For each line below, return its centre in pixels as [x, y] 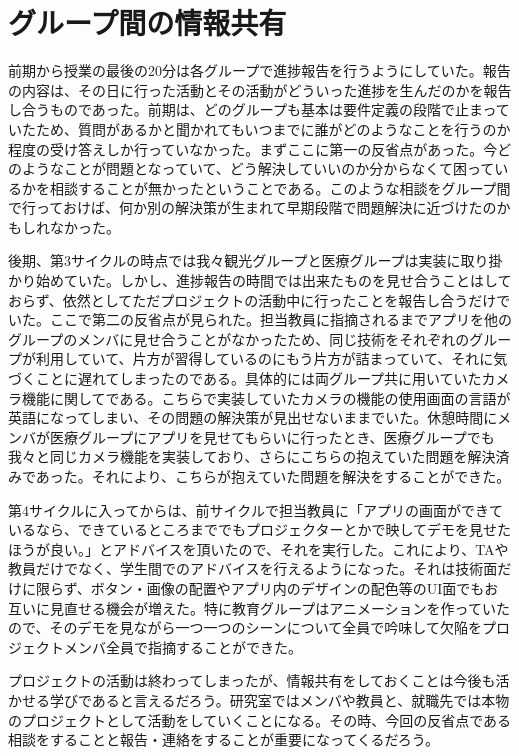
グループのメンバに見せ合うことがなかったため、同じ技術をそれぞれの [239, 338]
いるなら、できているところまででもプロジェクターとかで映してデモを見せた [260, 529]
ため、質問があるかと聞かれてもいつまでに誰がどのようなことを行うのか [273, 128]
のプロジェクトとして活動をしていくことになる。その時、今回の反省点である [260, 719]
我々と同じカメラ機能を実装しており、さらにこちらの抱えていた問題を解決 [252, 456]
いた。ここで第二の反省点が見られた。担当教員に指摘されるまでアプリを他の [260, 319]
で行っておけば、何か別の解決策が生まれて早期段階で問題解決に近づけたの [252, 207]
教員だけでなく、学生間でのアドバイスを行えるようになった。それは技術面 [253, 568]
